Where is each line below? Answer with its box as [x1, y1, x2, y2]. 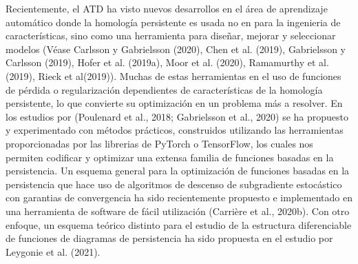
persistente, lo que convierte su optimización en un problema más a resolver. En [6, 96, 343, 110]
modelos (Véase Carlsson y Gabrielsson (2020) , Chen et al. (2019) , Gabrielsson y [6, 41, 346, 56]
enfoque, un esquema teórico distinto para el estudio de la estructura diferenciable [6, 217, 352, 232]
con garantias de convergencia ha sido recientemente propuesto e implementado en [6, 190, 352, 205]
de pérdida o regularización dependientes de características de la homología [6, 82, 323, 97]
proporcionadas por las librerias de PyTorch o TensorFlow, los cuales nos [6, 136, 313, 150]
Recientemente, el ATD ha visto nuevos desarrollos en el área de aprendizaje [6, 1, 328, 15]
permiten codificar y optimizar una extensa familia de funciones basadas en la [6, 150, 334, 164]
